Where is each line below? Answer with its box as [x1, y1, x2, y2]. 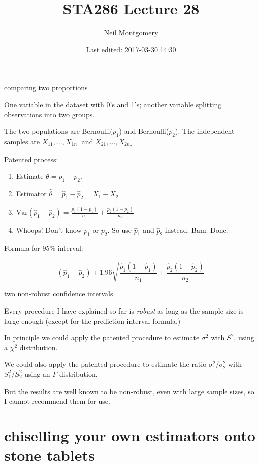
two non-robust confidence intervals [4, 288, 113, 299]
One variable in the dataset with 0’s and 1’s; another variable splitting [4, 99, 222, 109]
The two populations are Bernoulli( [4, 126, 113, 136]
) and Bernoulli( [119, 126, 169, 136]
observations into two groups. [4, 109, 95, 119]
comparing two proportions [4, 82, 88, 93]
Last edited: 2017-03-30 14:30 [86, 44, 176, 54]
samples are [4, 136, 40, 146]
